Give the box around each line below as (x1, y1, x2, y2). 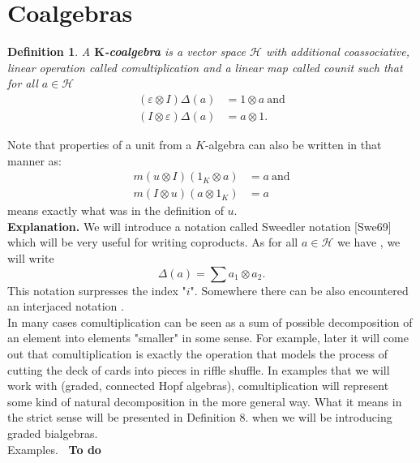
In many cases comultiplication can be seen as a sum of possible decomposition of (7, 313, 413, 330)
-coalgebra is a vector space (104, 43, 246, 60)
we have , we (336, 234, 401, 251)
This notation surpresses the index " (7, 281, 186, 298)
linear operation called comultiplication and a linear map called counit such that (7, 58, 403, 75)
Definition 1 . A (7, 43, 91, 60)
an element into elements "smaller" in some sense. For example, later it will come (7, 329, 409, 346)
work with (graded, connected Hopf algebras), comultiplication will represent (7, 377, 389, 394)
